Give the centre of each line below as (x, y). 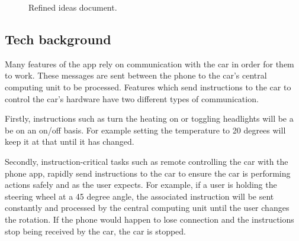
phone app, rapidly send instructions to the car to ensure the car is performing (148, 173)
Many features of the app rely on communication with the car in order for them (149, 63)
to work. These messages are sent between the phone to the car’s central (136, 75)
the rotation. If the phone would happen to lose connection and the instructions (149, 219)
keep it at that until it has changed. (70, 141)
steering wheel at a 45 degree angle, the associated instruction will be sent (139, 196)
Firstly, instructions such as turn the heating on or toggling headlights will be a (149, 118)
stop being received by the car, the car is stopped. (95, 231)
